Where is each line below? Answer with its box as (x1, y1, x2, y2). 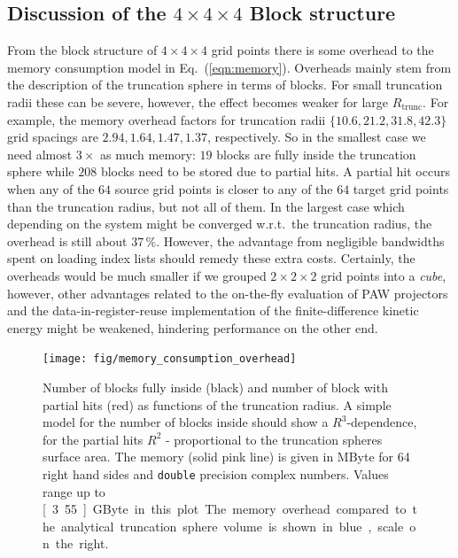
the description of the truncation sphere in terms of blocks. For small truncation (7, 75, 443, 94)
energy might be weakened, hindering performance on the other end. (7, 318, 378, 337)
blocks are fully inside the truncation (216, 144, 416, 163)
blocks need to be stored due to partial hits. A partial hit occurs (100, 162, 450, 181)
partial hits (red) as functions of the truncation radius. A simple (43, 395, 392, 414)
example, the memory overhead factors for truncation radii (7, 110, 326, 128)
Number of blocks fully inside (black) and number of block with (43, 377, 388, 396)
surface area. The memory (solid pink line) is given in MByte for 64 (43, 447, 410, 466)
